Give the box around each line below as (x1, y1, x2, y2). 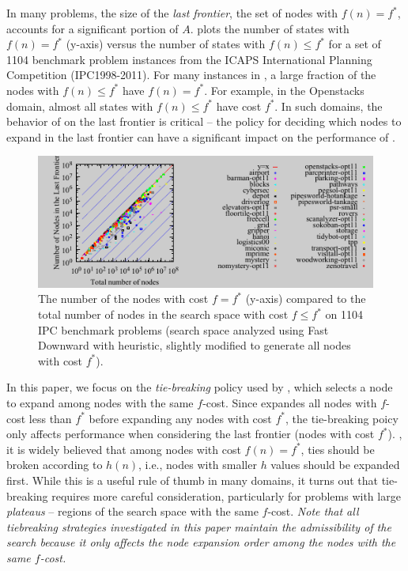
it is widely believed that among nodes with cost (6, 441, 241, 457)
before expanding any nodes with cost (89, 410, 272, 426)
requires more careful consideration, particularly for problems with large (51, 487, 401, 504)
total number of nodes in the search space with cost (38, 306, 289, 323)
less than (28, 410, 72, 426)
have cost (216, 97, 262, 114)
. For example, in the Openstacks (204, 81, 365, 98)
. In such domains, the (274, 97, 383, 114)
